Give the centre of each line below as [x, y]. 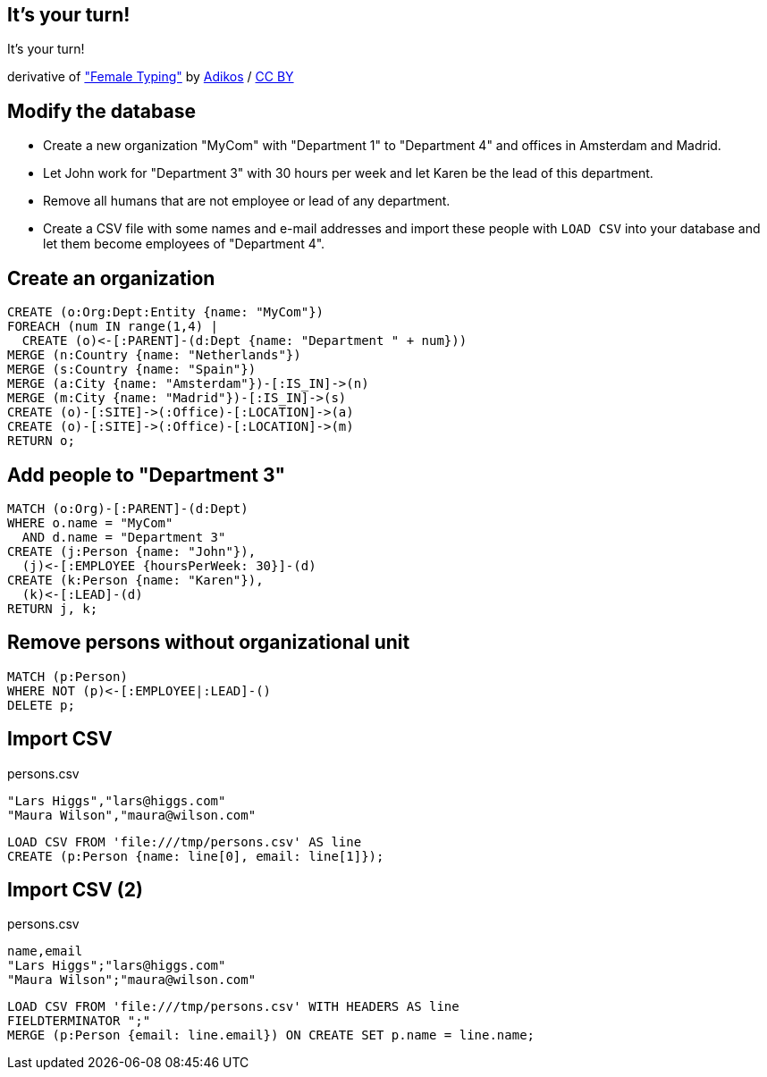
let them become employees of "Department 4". [184, 244]
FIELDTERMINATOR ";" [79, 1021]
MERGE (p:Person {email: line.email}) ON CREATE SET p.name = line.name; [271, 1035]
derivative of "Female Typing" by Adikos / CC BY [151, 77]
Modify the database [101, 111]
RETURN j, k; [53, 608]
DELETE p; [41, 705]
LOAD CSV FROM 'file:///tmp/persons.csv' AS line [185, 841]
